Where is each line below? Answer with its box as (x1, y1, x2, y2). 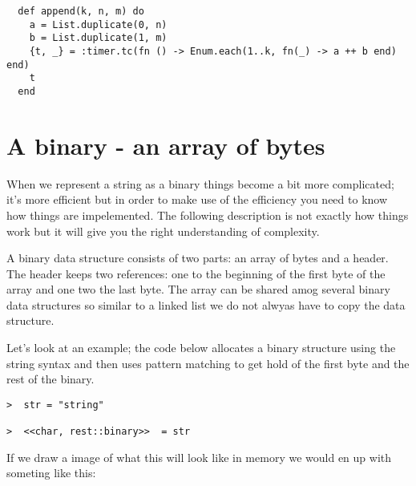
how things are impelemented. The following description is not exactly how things (6, 206, 409, 223)
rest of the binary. (6, 371, 95, 387)
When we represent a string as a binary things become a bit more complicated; (6, 175, 394, 192)
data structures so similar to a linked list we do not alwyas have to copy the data (6, 296, 406, 313)
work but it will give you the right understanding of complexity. (6, 222, 320, 239)
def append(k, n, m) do (18, 6, 144, 17)
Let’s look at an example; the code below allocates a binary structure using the (6, 339, 396, 356)
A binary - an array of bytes (6, 128, 325, 161)
